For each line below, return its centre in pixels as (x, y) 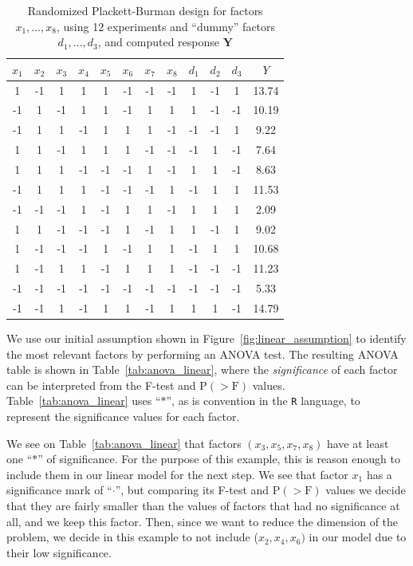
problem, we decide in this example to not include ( (132, 537)
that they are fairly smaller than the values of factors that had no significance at (203, 505)
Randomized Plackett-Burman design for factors (145, 10)
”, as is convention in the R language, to (263, 401)
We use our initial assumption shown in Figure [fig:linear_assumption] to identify (206, 338)
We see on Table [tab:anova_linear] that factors (124, 443)
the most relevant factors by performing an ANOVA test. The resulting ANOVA (203, 354)
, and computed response (158, 42)
